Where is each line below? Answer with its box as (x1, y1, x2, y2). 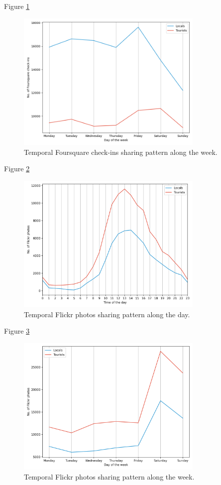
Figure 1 (4, 1, 30, 11)
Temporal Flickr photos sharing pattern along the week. (24, 471, 195, 482)
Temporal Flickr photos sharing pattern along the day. (24, 309, 190, 319)
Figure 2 (4, 163, 30, 174)
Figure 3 (4, 326, 30, 336)
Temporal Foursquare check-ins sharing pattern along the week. (24, 146, 218, 157)
